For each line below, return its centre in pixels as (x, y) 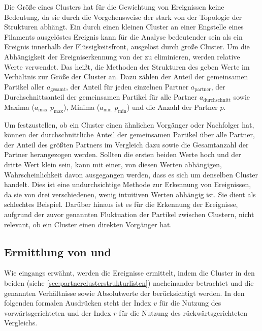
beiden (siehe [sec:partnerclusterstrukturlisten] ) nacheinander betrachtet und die (129, 282)
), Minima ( (82, 107)
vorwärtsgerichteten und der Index (58, 312)
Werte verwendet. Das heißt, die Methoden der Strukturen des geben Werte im (127, 66)
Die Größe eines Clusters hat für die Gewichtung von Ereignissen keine (114, 7)
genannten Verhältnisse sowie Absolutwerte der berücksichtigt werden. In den (124, 293)
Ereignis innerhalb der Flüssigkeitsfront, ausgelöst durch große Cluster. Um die (127, 47)
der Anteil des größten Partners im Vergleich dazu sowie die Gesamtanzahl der (126, 144)
